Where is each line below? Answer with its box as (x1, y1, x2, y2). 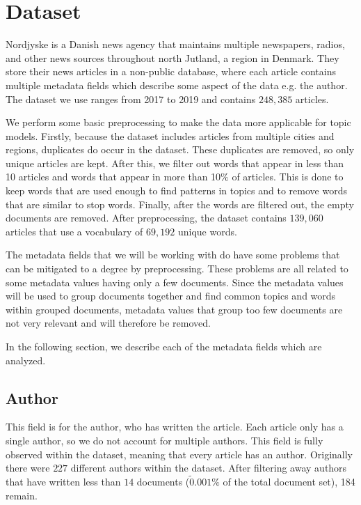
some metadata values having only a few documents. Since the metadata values (6, 274, 344, 289)
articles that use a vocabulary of (6, 224, 143, 238)
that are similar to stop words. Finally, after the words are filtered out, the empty (6, 196, 354, 211)
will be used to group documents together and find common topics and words (6, 288, 336, 303)
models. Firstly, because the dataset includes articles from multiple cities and (6, 128, 335, 143)
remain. (6, 488, 38, 502)
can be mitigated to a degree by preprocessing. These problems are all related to (6, 261, 348, 276)
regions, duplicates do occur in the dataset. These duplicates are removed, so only (6, 142, 355, 157)
